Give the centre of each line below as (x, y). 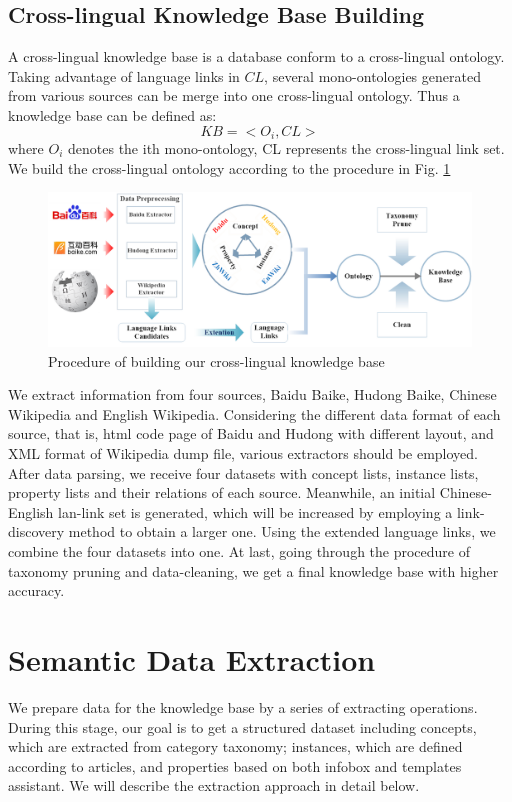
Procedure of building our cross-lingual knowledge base (216, 360)
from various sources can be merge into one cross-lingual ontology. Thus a (234, 95)
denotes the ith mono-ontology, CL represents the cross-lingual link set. (286, 148)
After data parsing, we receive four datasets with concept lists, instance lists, (243, 472)
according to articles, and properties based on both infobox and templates (235, 765)
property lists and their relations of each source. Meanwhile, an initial (222, 492)
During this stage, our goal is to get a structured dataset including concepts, (242, 726)
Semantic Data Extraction (192, 658)
